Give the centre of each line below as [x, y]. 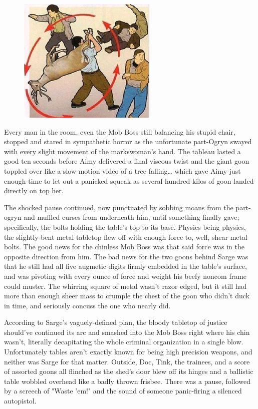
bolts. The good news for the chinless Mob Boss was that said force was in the [124, 247]
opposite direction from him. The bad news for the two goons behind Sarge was [126, 256]
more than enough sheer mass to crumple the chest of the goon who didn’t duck [127, 296]
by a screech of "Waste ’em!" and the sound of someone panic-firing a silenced [123, 391]
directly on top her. [34, 190]
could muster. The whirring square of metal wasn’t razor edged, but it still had [125, 286]
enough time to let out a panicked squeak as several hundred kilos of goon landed [129, 180]
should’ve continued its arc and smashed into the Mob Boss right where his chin [127, 332]
